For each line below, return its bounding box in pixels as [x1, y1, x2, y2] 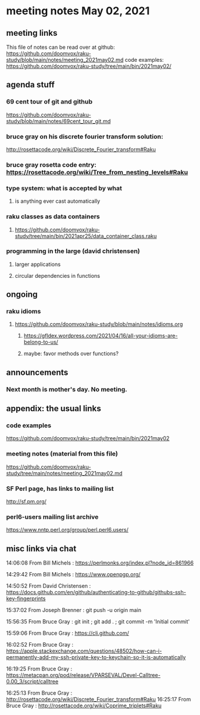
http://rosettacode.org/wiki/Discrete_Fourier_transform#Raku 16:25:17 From [6, 696, 192, 703]
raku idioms [6, 308, 41, 316]
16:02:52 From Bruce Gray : [6, 641, 74, 648]
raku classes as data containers [6, 212, 100, 221]
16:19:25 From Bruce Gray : [6, 665, 73, 673]
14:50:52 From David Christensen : [6, 582, 91, 589]
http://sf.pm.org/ [6, 498, 46, 505]
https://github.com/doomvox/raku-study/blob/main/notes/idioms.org [14, 321, 183, 328]
